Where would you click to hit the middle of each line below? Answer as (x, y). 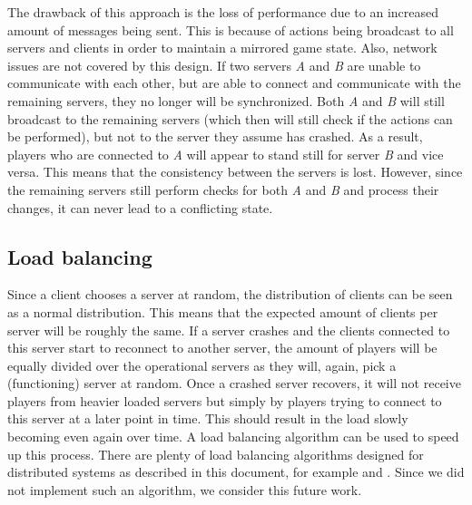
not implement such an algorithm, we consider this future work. (185, 489)
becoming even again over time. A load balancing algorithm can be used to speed (233, 437)
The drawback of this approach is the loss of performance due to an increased (223, 12)
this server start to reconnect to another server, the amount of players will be (222, 348)
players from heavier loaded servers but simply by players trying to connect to (225, 400)
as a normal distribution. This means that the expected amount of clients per (223, 311)
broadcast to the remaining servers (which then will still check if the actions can (230, 118)
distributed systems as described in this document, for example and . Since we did (236, 472)
